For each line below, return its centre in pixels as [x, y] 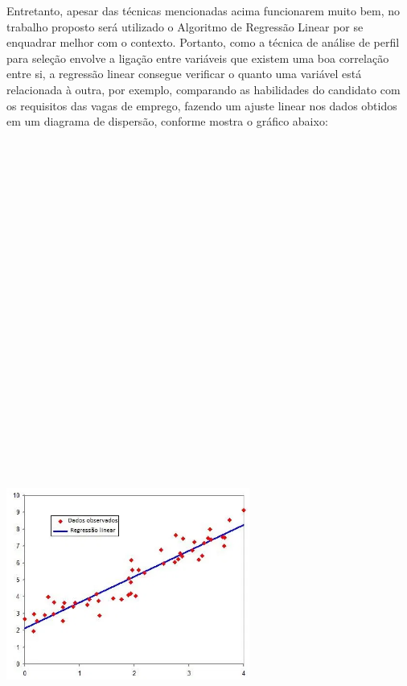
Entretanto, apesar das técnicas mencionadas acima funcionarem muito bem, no [203, 10]
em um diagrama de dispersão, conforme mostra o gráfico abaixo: [167, 121]
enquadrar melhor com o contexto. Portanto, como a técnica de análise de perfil [203, 42]
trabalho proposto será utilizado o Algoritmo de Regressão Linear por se [185, 26]
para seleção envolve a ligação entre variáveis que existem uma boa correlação [198, 58]
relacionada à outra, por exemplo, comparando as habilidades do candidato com [203, 89]
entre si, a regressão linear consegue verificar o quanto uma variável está [184, 74]
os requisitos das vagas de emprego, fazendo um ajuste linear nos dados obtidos [202, 105]
